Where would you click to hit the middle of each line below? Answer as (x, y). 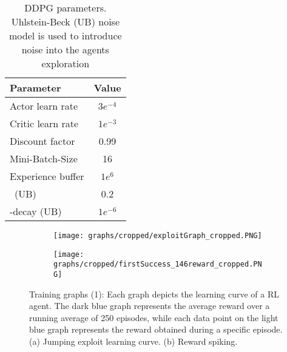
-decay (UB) (36, 211)
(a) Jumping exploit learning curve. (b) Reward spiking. (133, 341)
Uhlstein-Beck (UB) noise (65, 22)
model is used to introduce (66, 35)
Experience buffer (47, 176)
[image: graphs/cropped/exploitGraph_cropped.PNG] (158, 236)
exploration (66, 63)
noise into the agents (65, 49)
